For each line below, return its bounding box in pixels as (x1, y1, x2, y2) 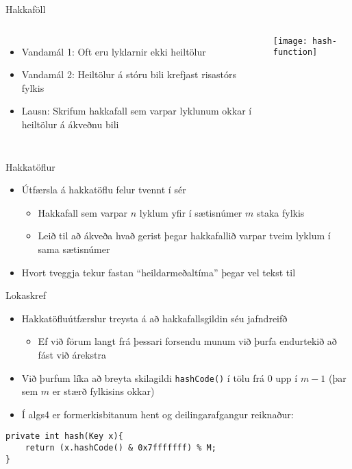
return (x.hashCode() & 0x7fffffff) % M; (25, 443, 216, 453)
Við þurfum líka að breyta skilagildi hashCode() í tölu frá (21, 370, 264, 385)
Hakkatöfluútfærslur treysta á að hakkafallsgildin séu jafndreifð (21, 311, 288, 325)
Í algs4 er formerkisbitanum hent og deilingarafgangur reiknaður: (21, 407, 294, 421)
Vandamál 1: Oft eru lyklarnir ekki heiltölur (21, 44, 206, 58)
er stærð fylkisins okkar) (52, 384, 155, 398)
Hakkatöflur (5, 159, 55, 173)
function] (273, 47, 318, 58)
